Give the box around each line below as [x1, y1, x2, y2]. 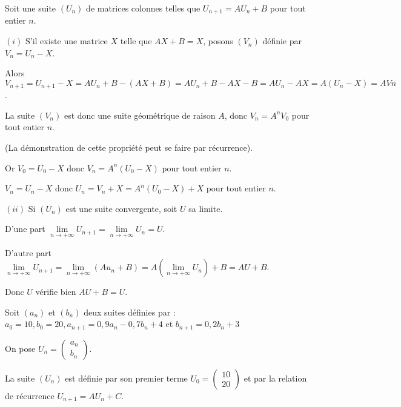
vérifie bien [35, 285, 76, 298]
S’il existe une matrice [25, 35, 108, 47]
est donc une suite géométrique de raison [64, 108, 216, 121]
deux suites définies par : [84, 305, 176, 318]
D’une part [5, 222, 45, 235]
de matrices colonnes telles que [86, 2, 200, 14]
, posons [203, 35, 233, 47]
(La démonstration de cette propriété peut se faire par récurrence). [5, 141, 253, 154]
